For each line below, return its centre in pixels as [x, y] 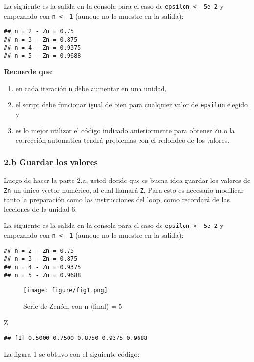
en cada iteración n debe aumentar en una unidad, [91, 88]
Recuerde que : [28, 71]
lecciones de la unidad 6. [41, 209]
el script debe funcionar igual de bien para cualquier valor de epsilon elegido [132, 104]
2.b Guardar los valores [51, 162]
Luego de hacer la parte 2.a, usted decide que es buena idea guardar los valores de [127, 180]
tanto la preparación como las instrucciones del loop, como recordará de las [117, 199]
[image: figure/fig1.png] [66, 290]
